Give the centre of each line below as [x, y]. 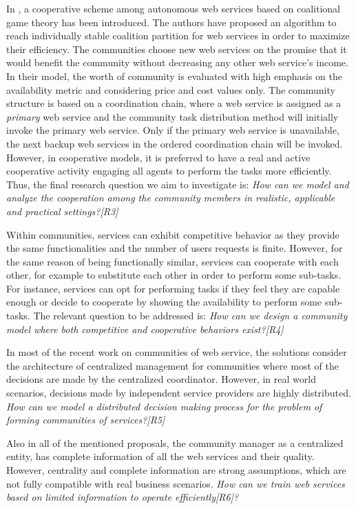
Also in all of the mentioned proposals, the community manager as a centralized [175, 442]
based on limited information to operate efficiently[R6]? [123, 497]
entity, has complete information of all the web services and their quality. [160, 456]
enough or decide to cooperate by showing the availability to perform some [164, 302]
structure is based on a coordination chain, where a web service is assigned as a [174, 103]
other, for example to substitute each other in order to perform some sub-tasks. [174, 275]
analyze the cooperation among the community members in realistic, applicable [171, 198]
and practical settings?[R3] [62, 211]
